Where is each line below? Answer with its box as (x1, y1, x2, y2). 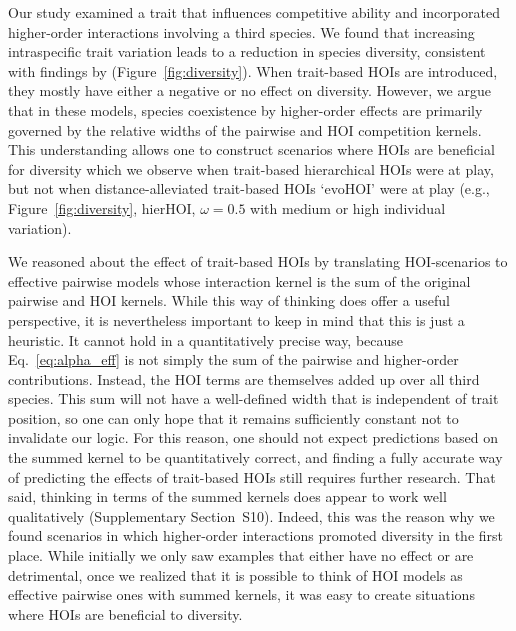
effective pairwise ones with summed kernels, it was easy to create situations (8, 584, 475, 605)
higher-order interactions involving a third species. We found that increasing (8, 21, 475, 42)
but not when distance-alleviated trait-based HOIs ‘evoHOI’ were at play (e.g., (8, 178, 490, 199)
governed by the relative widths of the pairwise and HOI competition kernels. (8, 119, 482, 140)
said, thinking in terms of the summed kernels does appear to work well (8, 486, 447, 507)
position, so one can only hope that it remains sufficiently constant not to (8, 407, 459, 428)
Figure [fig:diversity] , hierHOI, (8, 197, 196, 218)
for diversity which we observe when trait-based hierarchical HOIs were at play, (8, 158, 494, 179)
